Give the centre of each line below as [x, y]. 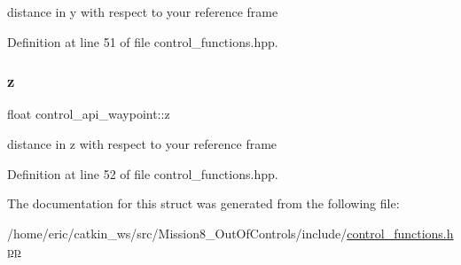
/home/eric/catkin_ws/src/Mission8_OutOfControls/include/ [177, 233]
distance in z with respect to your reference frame [142, 144]
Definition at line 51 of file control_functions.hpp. [143, 41]
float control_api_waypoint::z [89, 114]
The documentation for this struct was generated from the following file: [203, 203]
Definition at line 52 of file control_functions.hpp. [143, 173]
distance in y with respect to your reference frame [143, 12]
